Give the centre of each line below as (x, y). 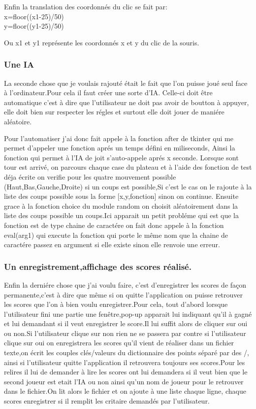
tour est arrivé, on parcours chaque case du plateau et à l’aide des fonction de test (128, 167)
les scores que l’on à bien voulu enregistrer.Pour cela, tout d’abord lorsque (116, 304)
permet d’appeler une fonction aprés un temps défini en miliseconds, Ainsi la (120, 148)
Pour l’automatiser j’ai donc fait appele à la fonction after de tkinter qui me (119, 138)
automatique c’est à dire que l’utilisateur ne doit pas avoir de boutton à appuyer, (127, 102)
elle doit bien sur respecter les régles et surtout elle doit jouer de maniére (114, 112)
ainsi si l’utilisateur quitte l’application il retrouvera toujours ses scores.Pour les (125, 362)
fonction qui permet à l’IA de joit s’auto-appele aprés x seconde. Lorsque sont (121, 157)
